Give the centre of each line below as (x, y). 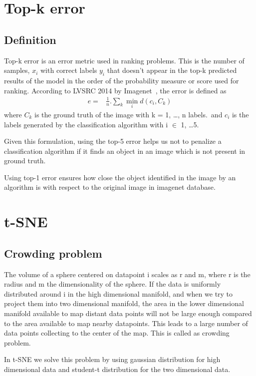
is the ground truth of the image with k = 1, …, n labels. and (128, 114)
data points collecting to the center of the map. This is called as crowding (117, 333)
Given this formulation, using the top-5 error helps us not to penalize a (113, 141)
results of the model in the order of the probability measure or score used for (122, 80)
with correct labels (69, 70)
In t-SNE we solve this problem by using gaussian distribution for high (112, 359)
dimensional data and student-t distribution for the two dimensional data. (117, 369)
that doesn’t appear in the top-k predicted (172, 70)
